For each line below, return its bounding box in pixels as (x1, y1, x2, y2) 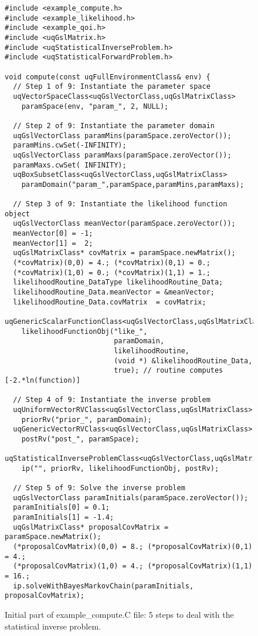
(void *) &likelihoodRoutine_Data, (114, 356, 253, 365)
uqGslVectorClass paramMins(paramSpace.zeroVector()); (13, 131, 232, 140)
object (5, 209, 30, 218)
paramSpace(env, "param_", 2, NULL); (21, 102, 169, 111)
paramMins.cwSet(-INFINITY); (13, 141, 127, 150)
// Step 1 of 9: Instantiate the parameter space (13, 82, 211, 91)
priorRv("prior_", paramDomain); (21, 415, 152, 424)
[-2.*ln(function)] (5, 376, 80, 384)
